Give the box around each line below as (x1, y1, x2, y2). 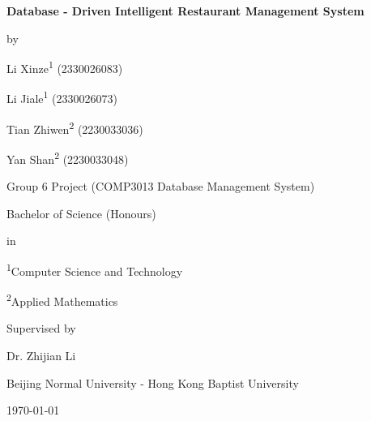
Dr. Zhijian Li (6, 347, 76, 364)
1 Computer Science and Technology (6, 260, 183, 279)
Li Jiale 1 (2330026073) (6, 88, 117, 107)
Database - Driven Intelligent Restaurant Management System (6, 2, 365, 19)
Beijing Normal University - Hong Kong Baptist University (6, 374, 299, 391)
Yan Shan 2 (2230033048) (6, 148, 129, 167)
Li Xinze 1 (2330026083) (6, 58, 123, 76)
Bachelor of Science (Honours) (6, 204, 156, 221)
